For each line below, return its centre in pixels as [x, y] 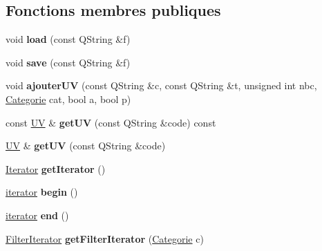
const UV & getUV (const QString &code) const [111, 122]
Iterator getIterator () [56, 168]
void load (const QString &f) [68, 39]
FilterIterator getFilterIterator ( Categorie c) [105, 238]
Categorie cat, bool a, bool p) [68, 99]
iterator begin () [42, 192]
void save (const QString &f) [68, 62]
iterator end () [37, 215]
